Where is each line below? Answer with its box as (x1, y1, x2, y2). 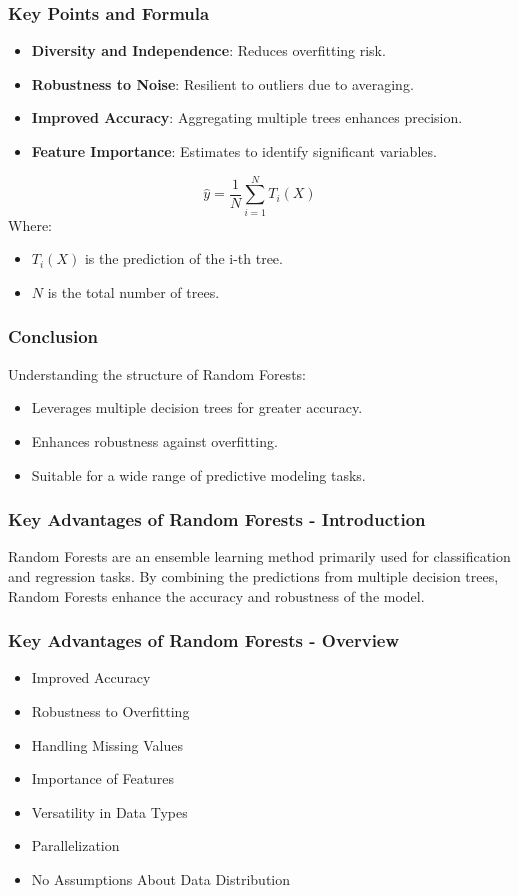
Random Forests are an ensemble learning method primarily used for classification (8, 546, 511, 567)
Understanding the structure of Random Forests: (8, 363, 306, 384)
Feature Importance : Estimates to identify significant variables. (31, 141, 437, 161)
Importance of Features (31, 768, 175, 789)
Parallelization (31, 835, 120, 856)
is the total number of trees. (47, 281, 220, 302)
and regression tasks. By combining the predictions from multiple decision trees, (8, 565, 499, 586)
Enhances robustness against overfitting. (31, 430, 278, 451)
